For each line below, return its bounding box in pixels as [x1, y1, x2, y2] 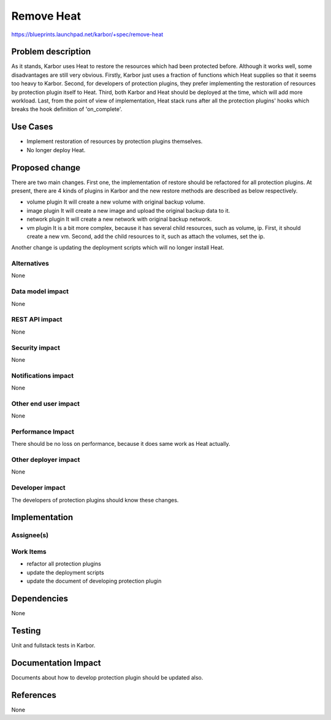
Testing [11, 626, 41, 636]
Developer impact [11, 483, 66, 492]
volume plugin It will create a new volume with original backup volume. [26, 198, 205, 205]
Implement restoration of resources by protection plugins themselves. [26, 138, 203, 145]
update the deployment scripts [26, 569, 104, 576]
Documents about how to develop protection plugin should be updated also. [11, 673, 204, 681]
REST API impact [11, 315, 63, 324]
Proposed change [11, 163, 81, 173]
